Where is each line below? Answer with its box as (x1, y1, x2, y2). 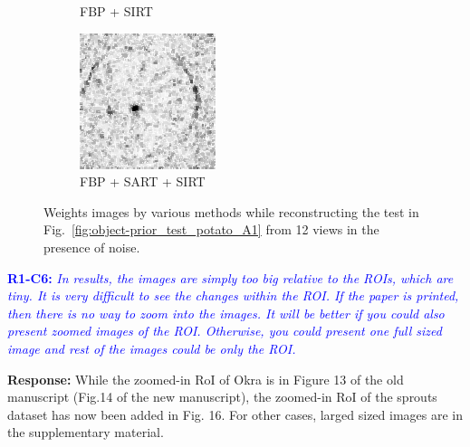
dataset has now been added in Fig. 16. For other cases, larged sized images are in (7, 404, 464, 423)
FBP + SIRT (80, 2, 153, 20)
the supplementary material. (7, 423, 164, 442)
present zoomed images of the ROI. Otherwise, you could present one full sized (7, 321, 442, 340)
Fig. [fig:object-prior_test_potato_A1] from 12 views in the (43, 220, 379, 239)
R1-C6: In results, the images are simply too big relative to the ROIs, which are (7, 268, 454, 287)
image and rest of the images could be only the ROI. (7, 338, 296, 357)
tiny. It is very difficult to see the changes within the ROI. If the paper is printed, (7, 286, 459, 305)
